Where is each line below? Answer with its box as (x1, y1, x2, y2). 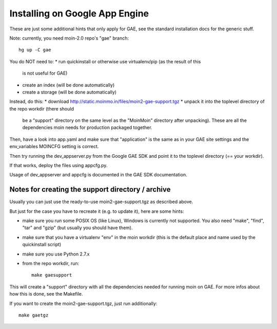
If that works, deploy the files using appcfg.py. (9, 162, 108, 169)
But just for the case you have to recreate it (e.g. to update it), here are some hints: (9, 208, 184, 214)
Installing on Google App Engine (9, 8, 149, 19)
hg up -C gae (18, 47, 51, 53)
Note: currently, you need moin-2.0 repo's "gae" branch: (9, 35, 129, 41)
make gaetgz (18, 313, 49, 318)
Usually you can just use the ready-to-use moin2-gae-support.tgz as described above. (9, 198, 193, 205)
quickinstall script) (22, 242, 62, 248)
